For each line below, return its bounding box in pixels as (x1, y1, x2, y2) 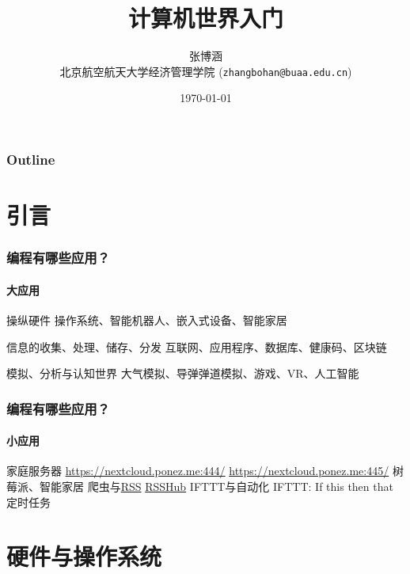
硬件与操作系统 (6, 540, 162, 572)
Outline (6, 149, 55, 169)
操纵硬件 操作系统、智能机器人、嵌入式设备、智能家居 (6, 311, 287, 328)
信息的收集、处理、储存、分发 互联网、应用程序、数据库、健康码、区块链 (6, 338, 387, 355)
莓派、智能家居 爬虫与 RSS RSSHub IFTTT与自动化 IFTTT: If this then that (6, 477, 393, 494)
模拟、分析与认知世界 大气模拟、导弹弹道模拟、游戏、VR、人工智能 (6, 365, 359, 382)
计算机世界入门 (127, 2, 283, 34)
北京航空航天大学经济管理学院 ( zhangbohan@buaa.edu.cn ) (59, 63, 352, 79)
